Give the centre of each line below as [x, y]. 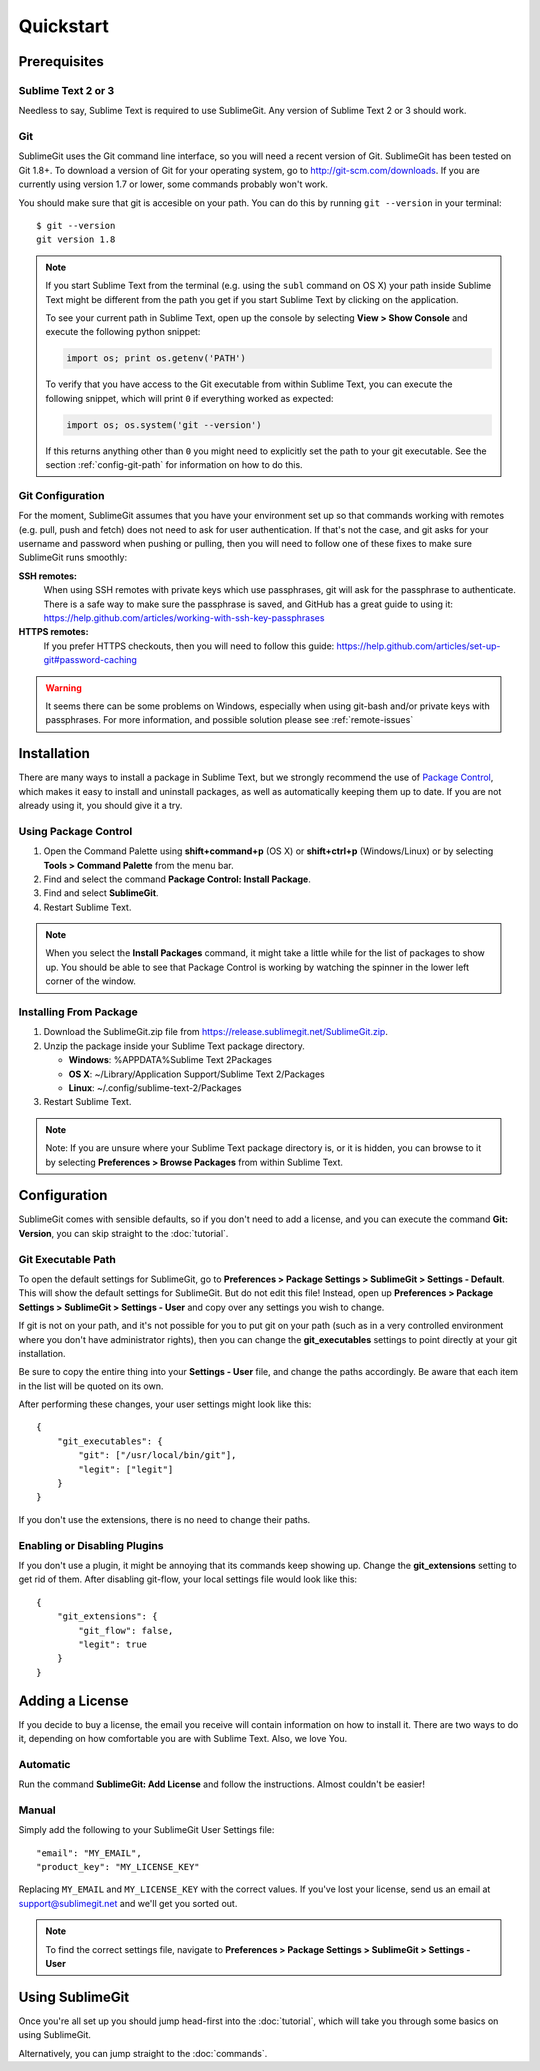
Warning [63, 687]
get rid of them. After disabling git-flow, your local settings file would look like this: [188, 1579]
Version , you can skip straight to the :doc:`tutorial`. [123, 1233]
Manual [37, 1810]
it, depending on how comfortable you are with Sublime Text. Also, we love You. [183, 1738]
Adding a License [73, 1700]
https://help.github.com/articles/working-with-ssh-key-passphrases [184, 617]
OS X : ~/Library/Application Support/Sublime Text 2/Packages [196, 1074]
